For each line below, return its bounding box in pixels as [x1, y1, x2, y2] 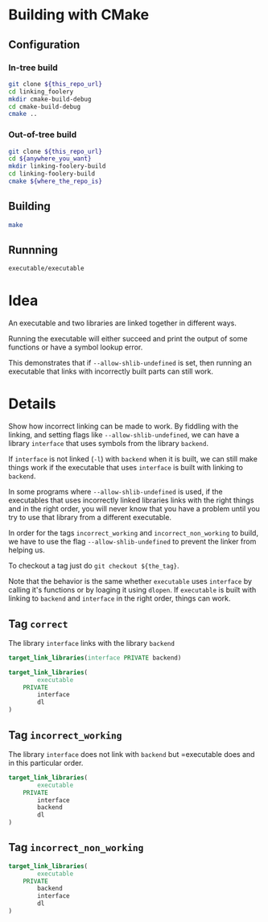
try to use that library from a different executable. [8, 513, 171, 523]
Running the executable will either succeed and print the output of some [8, 334, 248, 344]
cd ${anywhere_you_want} [8, 155, 92, 163]
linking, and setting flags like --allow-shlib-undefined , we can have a [8, 430, 240, 440]
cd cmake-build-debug [8, 102, 81, 110]
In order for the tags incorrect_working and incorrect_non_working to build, [8, 528, 259, 538]
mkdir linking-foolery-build [8, 163, 106, 171]
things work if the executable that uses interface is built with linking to [8, 463, 244, 473]
